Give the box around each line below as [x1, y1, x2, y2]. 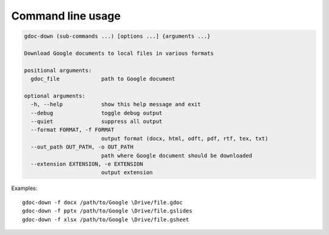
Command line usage [11, 9, 121, 23]
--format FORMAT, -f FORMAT [30, 127, 115, 133]
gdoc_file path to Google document [30, 75, 175, 82]
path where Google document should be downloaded [101, 152, 253, 159]
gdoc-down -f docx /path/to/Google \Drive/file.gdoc [22, 198, 183, 206]
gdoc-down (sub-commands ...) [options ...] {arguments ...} [24, 33, 211, 40]
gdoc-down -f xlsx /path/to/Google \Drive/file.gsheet [22, 216, 189, 223]
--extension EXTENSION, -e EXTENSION [30, 161, 143, 167]
